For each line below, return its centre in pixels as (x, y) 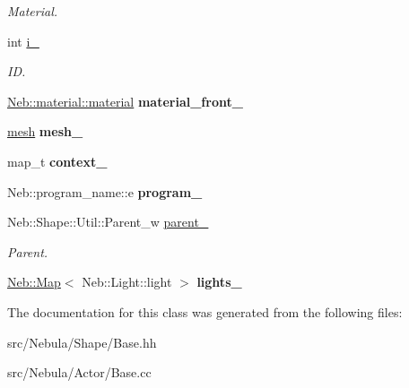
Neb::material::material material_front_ (125, 101)
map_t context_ (57, 161)
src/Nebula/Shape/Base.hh (82, 342)
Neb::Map (34, 282)
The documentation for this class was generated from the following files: (205, 311)
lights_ (219, 282)
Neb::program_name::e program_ (105, 191)
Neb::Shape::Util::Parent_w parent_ (108, 222)
